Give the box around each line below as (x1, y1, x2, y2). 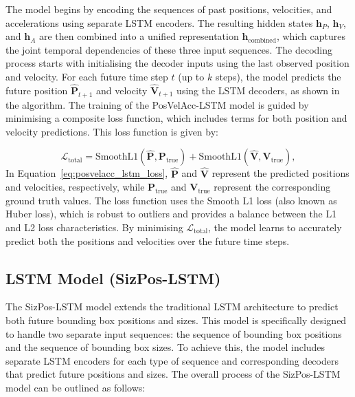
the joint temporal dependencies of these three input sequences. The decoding (5, 42, 332, 56)
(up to (178, 69, 205, 83)
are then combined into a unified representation (38, 29, 239, 43)
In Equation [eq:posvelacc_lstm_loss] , (5, 166, 168, 180)
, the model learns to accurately (208, 219, 342, 234)
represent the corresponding (214, 180, 331, 194)
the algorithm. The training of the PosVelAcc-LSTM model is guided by (5, 97, 309, 111)
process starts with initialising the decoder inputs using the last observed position (5, 56, 350, 70)
